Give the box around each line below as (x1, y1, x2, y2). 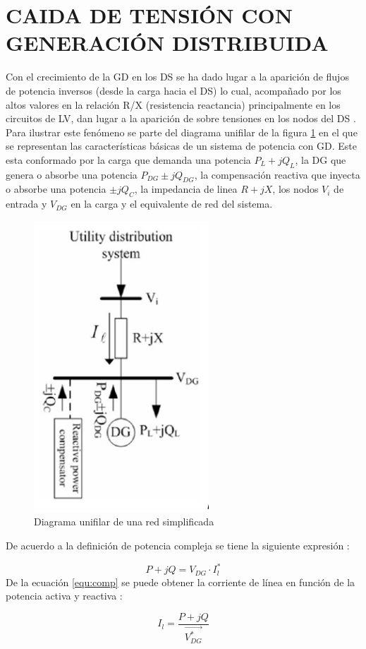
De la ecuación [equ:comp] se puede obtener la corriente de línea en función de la (6, 574, 355, 589)
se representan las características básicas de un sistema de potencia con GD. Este (6, 138, 357, 153)
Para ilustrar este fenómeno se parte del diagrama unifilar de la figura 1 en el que (6, 124, 358, 139)
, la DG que (295, 152, 346, 167)
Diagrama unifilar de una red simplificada (34, 514, 214, 529)
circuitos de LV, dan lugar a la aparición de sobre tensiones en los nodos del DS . (6, 111, 356, 126)
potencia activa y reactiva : (6, 588, 123, 603)
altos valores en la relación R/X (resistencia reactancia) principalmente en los (6, 97, 341, 112)
